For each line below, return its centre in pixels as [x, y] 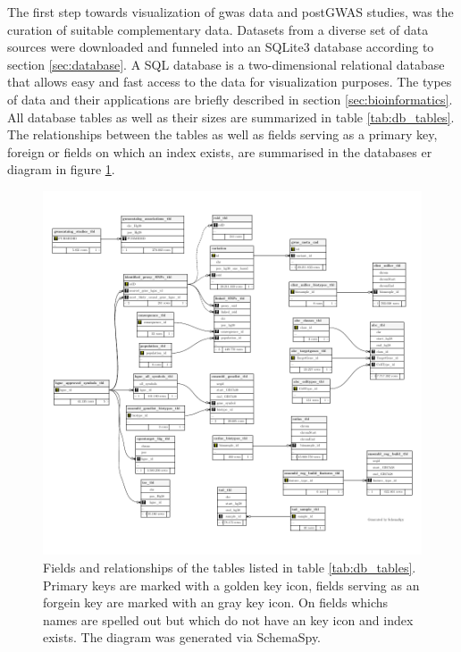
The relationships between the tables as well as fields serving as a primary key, [222, 134]
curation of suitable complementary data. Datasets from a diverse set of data [218, 29]
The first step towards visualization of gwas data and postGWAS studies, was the [230, 12]
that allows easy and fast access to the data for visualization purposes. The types [230, 82]
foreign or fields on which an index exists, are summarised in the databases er [220, 151]
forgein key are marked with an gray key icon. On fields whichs [216, 602]
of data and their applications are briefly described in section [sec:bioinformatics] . [230, 99]
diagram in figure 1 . [61, 169]
